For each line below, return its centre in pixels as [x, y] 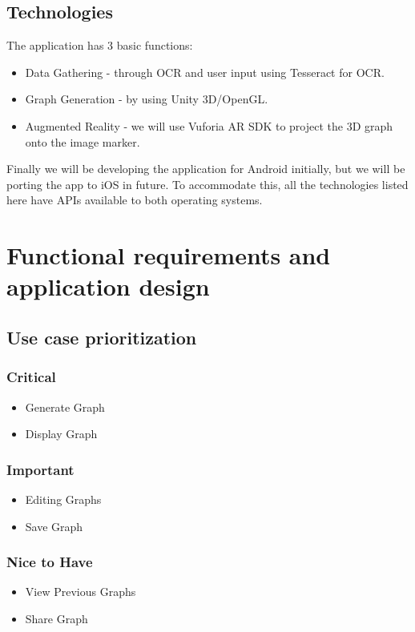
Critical [31, 377]
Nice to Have [50, 562]
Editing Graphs [63, 499]
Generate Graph [65, 407]
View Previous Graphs [81, 592]
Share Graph [56, 618]
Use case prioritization [102, 337]
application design [108, 286]
